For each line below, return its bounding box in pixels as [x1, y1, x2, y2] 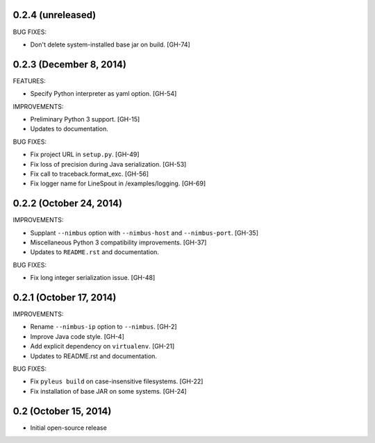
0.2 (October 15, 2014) [12, 405, 112, 417]
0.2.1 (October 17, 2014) [12, 292, 117, 303]
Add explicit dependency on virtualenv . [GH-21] [30, 342, 175, 351]
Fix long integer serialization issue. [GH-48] [30, 274, 156, 282]
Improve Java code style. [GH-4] [30, 332, 125, 340]
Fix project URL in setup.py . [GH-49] [30, 150, 140, 159]
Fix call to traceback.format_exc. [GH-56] [30, 169, 149, 178]
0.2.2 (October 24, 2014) [12, 198, 123, 210]
